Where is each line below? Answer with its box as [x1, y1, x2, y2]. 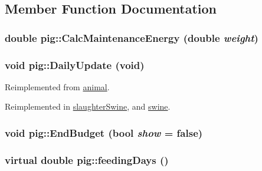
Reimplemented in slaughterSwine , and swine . [5, 100, 171, 113]
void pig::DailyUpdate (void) [5, 57, 145, 72]
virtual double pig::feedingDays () [5, 152, 169, 167]
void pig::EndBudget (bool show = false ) [5, 125, 203, 140]
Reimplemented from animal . [5, 80, 110, 93]
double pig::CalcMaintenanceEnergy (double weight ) [5, 30, 258, 45]
